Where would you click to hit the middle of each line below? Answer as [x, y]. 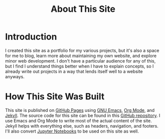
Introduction [31, 37]
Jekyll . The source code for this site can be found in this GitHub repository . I [83, 115]
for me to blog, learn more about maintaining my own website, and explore [81, 56]
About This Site [83, 9]
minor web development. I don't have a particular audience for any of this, [80, 61]
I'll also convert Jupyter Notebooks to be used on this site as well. [72, 131]
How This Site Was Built [55, 97]
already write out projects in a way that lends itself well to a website [74, 71]
